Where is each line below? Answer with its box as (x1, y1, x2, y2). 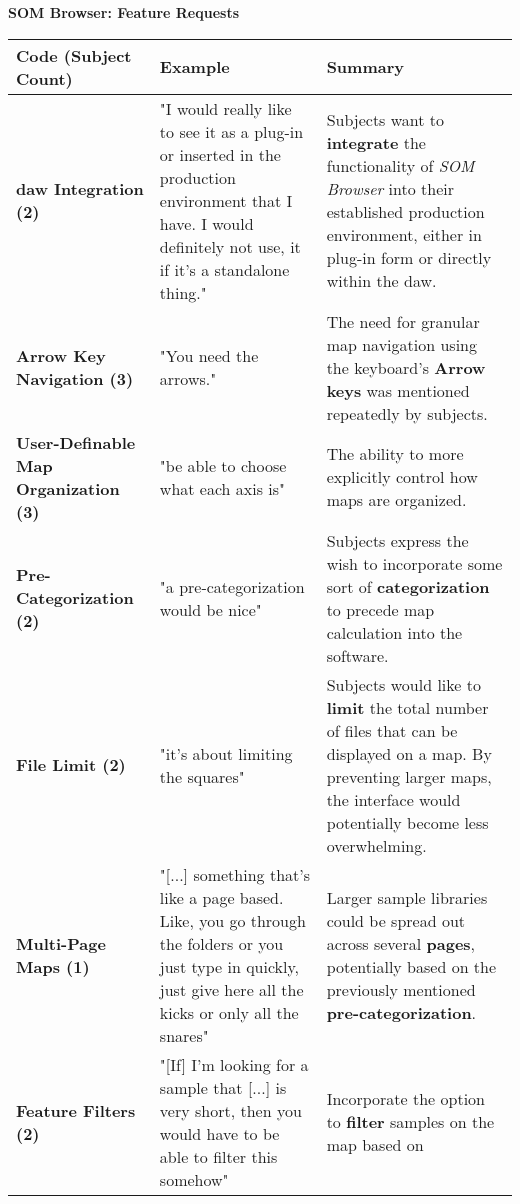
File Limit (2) (16, 753, 126, 777)
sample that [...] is (159, 1075, 287, 1099)
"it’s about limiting (159, 741, 293, 765)
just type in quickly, (159, 954, 300, 978)
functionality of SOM (326, 154, 475, 178)
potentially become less (326, 810, 489, 834)
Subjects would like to (326, 672, 481, 696)
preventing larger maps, (326, 764, 492, 788)
